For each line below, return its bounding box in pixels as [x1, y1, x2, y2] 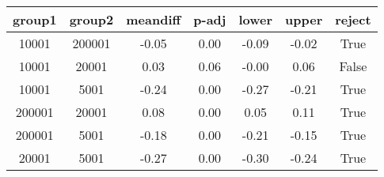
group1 [13, 10, 57, 28]
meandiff [126, 10, 181, 28]
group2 [69, 10, 114, 28]
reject [335, 10, 371, 28]
